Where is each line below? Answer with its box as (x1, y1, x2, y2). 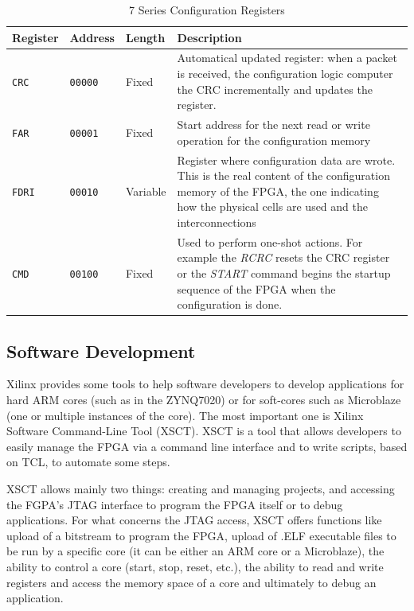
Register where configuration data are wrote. (177, 151, 396, 168)
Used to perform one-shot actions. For (177, 233, 363, 250)
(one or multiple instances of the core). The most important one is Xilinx (6, 407, 364, 423)
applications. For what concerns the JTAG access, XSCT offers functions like (6, 512, 382, 528)
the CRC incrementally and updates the (177, 80, 373, 97)
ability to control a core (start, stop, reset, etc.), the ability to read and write (6, 558, 384, 574)
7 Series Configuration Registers (129, 2, 285, 18)
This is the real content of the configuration (177, 167, 390, 184)
